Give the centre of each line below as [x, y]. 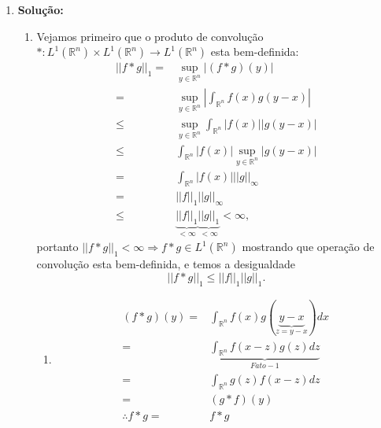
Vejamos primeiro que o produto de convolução [150, 36]
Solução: [41, 9]
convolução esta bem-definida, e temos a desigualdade [166, 264]
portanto [57, 247]
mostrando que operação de [308, 247]
